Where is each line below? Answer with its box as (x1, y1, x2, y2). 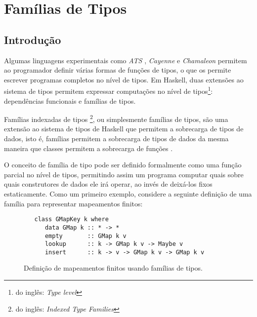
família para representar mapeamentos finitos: (4, 198, 143, 208)
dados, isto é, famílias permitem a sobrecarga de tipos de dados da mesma (4, 133, 229, 144)
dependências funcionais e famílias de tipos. (4, 95, 136, 106)
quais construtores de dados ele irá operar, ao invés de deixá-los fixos (4, 179, 213, 189)
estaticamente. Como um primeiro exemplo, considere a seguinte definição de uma (4, 189, 252, 199)
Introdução (4, 32, 61, 47)
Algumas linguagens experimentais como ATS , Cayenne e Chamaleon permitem (4, 55, 247, 65)
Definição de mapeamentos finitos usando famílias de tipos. (24, 263, 203, 273)
